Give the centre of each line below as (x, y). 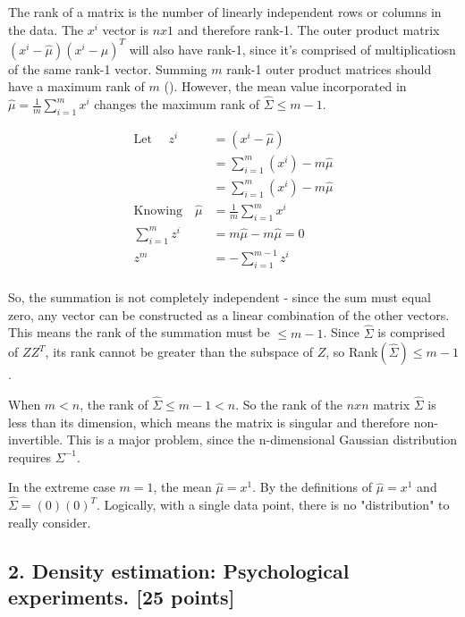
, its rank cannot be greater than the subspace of (179, 352)
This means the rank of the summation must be (139, 332)
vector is (125, 29)
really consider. (50, 522)
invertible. (36, 440)
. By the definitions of (312, 487)
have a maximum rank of (76, 86)
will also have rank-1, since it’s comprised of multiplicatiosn (292, 49)
